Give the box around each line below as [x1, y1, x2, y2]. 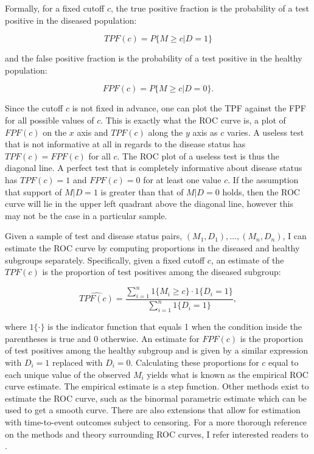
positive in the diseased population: [5, 13, 137, 26]
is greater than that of [100, 185, 184, 198]
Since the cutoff [5, 102, 63, 114]
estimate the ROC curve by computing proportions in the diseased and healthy [5, 241, 300, 254]
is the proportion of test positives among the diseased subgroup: [42, 265, 281, 278]
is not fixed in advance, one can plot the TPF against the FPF [72, 102, 306, 114]
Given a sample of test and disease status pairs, [5, 229, 183, 242]
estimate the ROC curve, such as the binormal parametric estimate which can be [5, 391, 307, 404]
